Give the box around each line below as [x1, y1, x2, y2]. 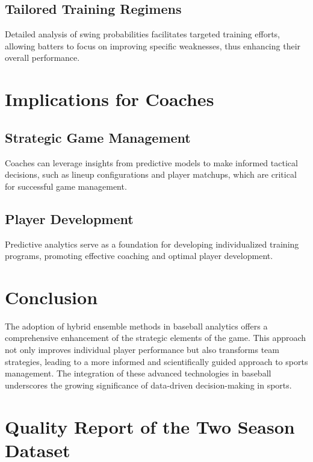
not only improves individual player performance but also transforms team [5, 343, 279, 356]
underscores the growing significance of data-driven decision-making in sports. [5, 378, 292, 391]
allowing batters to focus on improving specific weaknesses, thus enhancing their [5, 39, 301, 52]
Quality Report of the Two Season [5, 414, 295, 439]
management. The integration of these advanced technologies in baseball [5, 367, 271, 379]
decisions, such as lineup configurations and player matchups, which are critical [5, 168, 297, 181]
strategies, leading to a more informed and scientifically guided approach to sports [5, 355, 308, 367]
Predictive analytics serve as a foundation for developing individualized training [5, 237, 299, 250]
